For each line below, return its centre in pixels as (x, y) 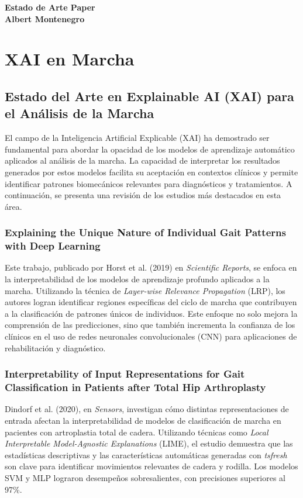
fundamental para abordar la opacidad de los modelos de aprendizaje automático (150, 149)
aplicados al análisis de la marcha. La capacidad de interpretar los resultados (142, 160)
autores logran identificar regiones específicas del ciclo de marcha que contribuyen (151, 302)
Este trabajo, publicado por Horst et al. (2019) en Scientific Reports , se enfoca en (151, 267)
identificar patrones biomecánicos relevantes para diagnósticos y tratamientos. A (149, 183)
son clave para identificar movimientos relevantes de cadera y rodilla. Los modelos (151, 466)
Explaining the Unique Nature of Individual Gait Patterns (145, 232)
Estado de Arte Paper (50, 7)
